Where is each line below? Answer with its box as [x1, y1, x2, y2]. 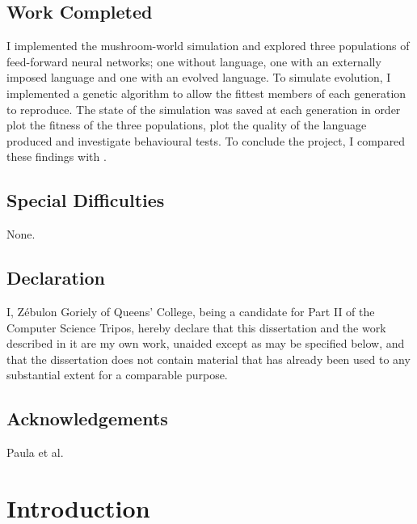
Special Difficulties [6, 188, 165, 213]
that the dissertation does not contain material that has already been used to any [6, 350, 411, 367]
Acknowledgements [6, 406, 168, 431]
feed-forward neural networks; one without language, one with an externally [6, 53, 381, 70]
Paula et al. [6, 444, 64, 461]
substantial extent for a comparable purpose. [6, 366, 228, 383]
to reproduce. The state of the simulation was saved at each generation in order [6, 100, 401, 117]
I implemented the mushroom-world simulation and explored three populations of [6, 37, 410, 54]
